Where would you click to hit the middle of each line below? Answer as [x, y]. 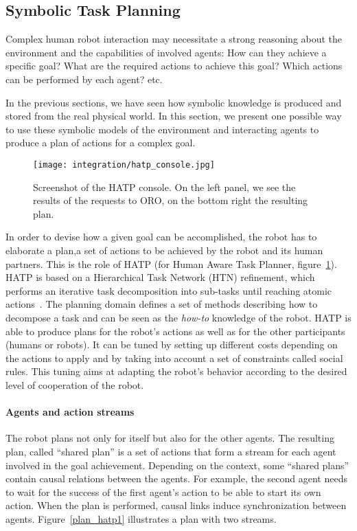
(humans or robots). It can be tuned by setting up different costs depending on [172, 344]
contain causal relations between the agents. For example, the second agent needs [176, 478]
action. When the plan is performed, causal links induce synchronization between [176, 505]
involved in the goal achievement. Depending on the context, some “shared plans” [177, 465]
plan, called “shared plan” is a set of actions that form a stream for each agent [171, 451]
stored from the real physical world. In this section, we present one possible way [174, 116]
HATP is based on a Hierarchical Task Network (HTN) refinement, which [160, 277]
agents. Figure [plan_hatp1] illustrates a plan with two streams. [141, 518]
